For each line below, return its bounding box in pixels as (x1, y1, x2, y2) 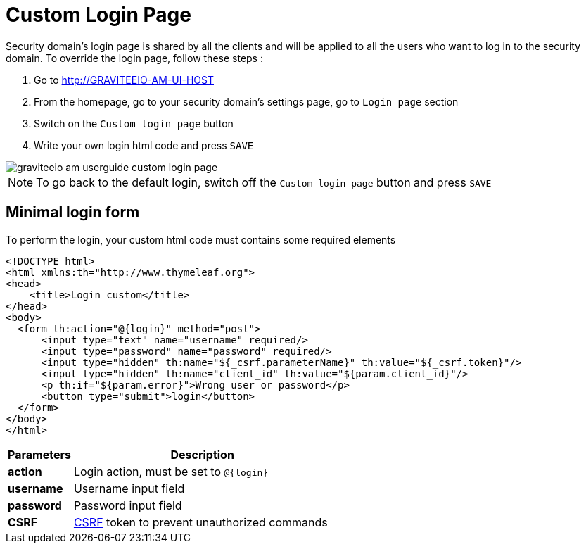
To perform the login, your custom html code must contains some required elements (6, 233, 396, 246)
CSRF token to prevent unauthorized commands (73, 515, 328, 529)
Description (170, 447, 234, 462)
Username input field (73, 481, 185, 496)
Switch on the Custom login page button (34, 117, 234, 130)
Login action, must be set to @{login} (73, 464, 269, 479)
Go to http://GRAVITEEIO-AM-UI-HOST (34, 73, 214, 86)
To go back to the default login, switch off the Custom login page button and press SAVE (36, 175, 492, 189)
